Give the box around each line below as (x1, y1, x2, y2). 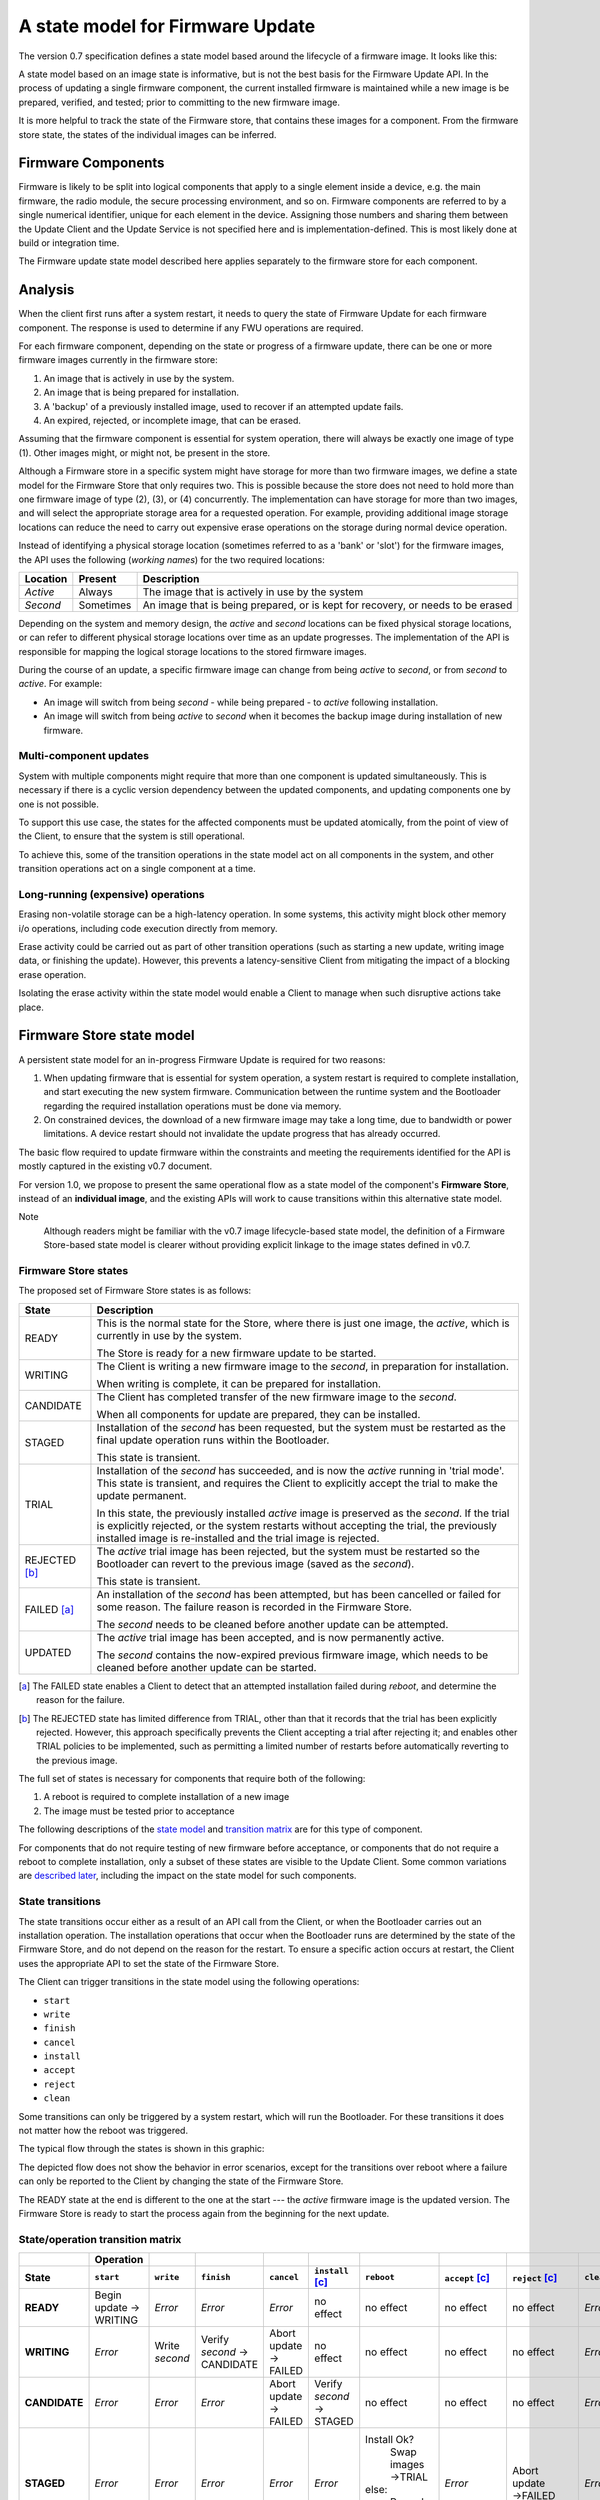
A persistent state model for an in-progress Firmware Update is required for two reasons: (18, 1053, 386, 1065)
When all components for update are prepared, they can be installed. (96, 1407, 421, 1421)
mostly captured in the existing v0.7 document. (18, 1160, 213, 1172)
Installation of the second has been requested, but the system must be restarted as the (96, 1420, 507, 1434)
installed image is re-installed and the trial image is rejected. (96, 1531, 380, 1545)
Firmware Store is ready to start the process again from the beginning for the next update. (18, 2207, 390, 2219)
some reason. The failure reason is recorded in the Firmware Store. (96, 1600, 412, 1614)
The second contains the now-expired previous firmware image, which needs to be (96, 1648, 489, 1662)
